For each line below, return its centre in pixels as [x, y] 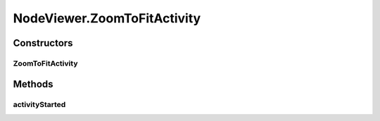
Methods [33, 84]
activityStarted [39, 104]
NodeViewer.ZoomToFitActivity [107, 18]
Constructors [43, 43]
